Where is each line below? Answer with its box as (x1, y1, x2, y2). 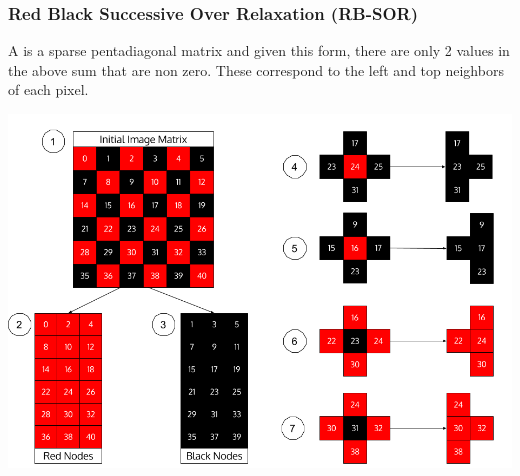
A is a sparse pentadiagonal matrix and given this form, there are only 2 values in (8, 40, 510, 61)
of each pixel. (8, 79, 89, 100)
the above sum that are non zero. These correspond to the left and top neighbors (8, 59, 504, 80)
